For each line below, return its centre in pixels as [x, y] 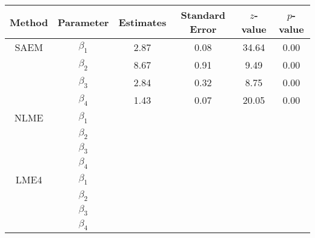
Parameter [83, 22]
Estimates [142, 22]
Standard [203, 15]
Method [29, 22]
